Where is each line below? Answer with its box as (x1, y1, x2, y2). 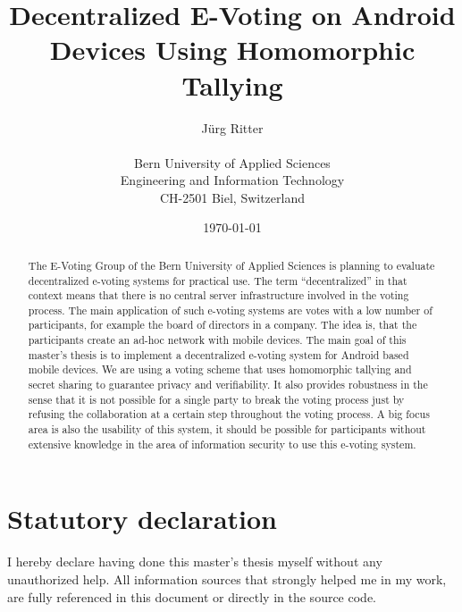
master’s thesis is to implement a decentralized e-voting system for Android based (28, 347, 409, 362)
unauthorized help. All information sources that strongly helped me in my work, (7, 569, 447, 588)
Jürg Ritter (201, 118, 264, 137)
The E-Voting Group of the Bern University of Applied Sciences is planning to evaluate (28, 257, 435, 272)
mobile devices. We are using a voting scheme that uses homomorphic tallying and (28, 362, 412, 377)
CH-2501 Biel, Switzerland (159, 188, 305, 206)
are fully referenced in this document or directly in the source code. (7, 587, 376, 606)
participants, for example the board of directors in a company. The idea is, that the (28, 317, 417, 332)
